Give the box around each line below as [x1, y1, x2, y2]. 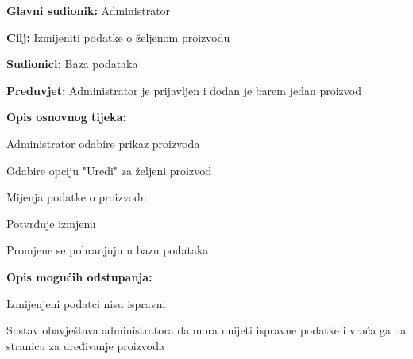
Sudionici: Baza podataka [6, 55, 138, 72]
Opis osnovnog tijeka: [6, 109, 126, 125]
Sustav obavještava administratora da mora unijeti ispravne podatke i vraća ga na [6, 322, 407, 338]
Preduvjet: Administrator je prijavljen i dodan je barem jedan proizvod [6, 82, 361, 98]
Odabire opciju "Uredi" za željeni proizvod [6, 162, 212, 178]
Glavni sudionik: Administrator [6, 2, 171, 18]
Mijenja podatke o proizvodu [6, 189, 147, 205]
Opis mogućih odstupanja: [6, 268, 152, 285]
